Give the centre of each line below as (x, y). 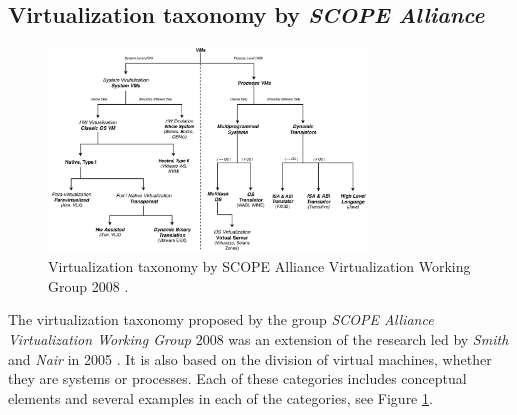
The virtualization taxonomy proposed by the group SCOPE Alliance (221, 319)
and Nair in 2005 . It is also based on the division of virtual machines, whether (250, 358)
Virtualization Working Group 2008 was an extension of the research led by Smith (258, 339)
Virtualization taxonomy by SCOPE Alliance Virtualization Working (259, 266)
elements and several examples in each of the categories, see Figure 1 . (220, 397)
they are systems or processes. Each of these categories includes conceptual (237, 378)
